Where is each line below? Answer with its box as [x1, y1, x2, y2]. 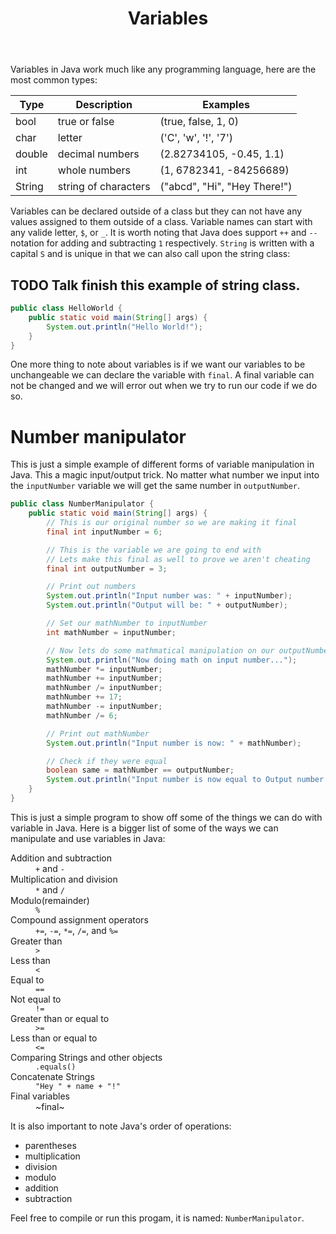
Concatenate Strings [10, 1070, 95, 1082]
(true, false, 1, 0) [159, 115, 239, 129]
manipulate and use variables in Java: [10, 832, 166, 844]
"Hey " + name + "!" [35, 1081, 122, 1091]
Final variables [10, 1090, 70, 1102]
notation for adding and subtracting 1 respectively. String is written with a [10, 237, 315, 249]
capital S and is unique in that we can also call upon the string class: [10, 248, 291, 260]
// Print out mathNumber [46, 728, 150, 739]
